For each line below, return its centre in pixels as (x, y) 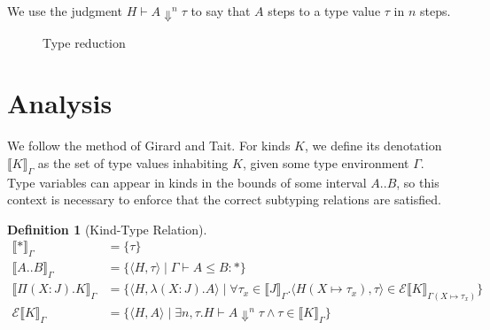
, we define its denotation (373, 146)
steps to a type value (324, 11)
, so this (418, 182)
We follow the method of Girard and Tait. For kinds (149, 146)
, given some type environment (326, 162)
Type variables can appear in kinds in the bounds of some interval (187, 182)
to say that (221, 11)
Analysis (60, 103)
